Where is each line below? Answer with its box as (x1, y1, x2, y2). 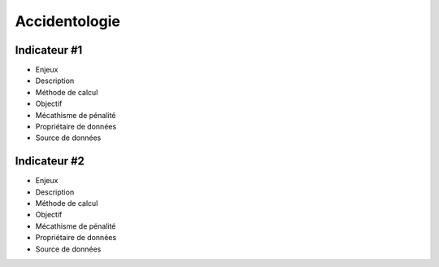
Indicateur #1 (15, 43, 83, 57)
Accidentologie (15, 12, 121, 30)
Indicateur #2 (15, 155, 85, 169)
